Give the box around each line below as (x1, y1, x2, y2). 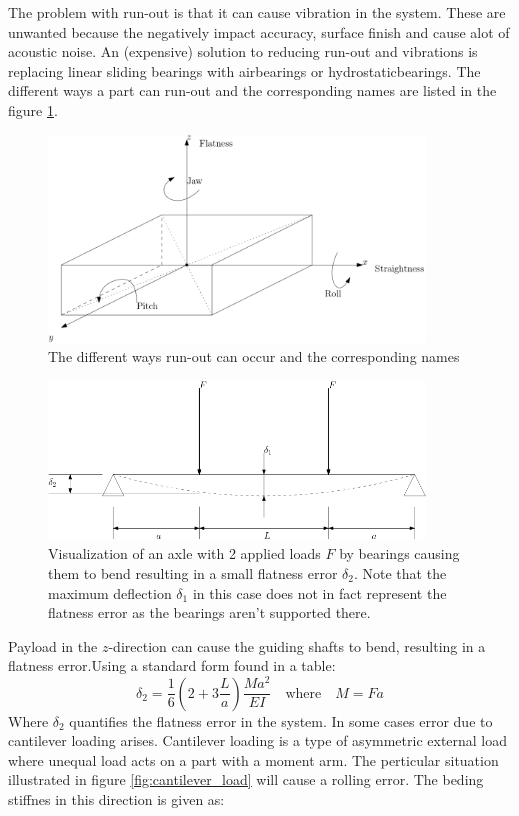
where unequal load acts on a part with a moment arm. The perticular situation (8, 749, 499, 770)
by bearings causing (339, 543, 460, 564)
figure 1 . (8, 99, 58, 120)
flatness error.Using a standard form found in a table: (8, 655, 336, 676)
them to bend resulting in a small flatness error (48, 563, 338, 584)
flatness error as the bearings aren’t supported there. (48, 602, 371, 623)
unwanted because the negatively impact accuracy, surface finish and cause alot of (8, 21, 510, 42)
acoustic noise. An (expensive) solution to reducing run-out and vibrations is (8, 41, 478, 62)
